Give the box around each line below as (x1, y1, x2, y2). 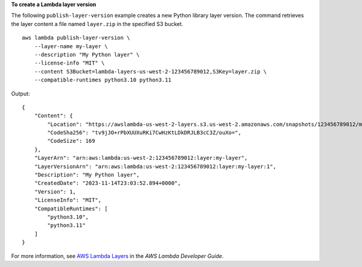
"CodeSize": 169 (47, 137, 95, 145)
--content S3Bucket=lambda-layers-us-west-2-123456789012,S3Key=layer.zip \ (34, 68, 267, 75)
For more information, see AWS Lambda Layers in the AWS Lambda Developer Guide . (11, 252, 224, 259)
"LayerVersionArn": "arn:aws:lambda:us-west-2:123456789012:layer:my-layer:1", (34, 163, 277, 170)
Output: (11, 90, 30, 97)
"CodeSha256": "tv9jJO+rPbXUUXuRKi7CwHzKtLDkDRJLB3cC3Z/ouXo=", (47, 130, 241, 136)
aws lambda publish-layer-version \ (22, 34, 130, 42)
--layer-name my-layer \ (34, 43, 108, 49)
